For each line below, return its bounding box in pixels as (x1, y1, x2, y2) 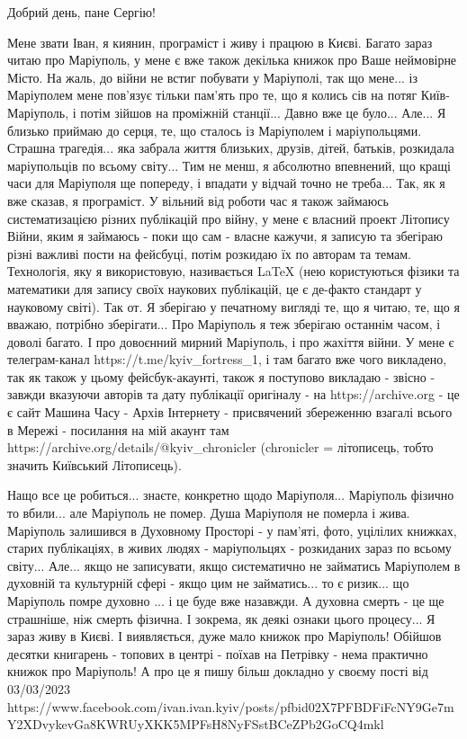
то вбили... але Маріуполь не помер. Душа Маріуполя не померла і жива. (7, 503, 410, 522)
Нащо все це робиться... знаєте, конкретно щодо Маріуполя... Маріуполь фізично (7, 485, 454, 504)
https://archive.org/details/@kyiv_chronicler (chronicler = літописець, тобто (7, 438, 434, 457)
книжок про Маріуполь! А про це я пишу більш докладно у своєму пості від (7, 662, 428, 681)
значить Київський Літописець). (7, 455, 182, 474)
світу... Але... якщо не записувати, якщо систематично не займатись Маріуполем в (7, 556, 461, 574)
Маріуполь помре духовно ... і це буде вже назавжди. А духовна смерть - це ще (7, 592, 445, 610)
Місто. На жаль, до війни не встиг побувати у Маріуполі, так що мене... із (7, 67, 418, 86)
